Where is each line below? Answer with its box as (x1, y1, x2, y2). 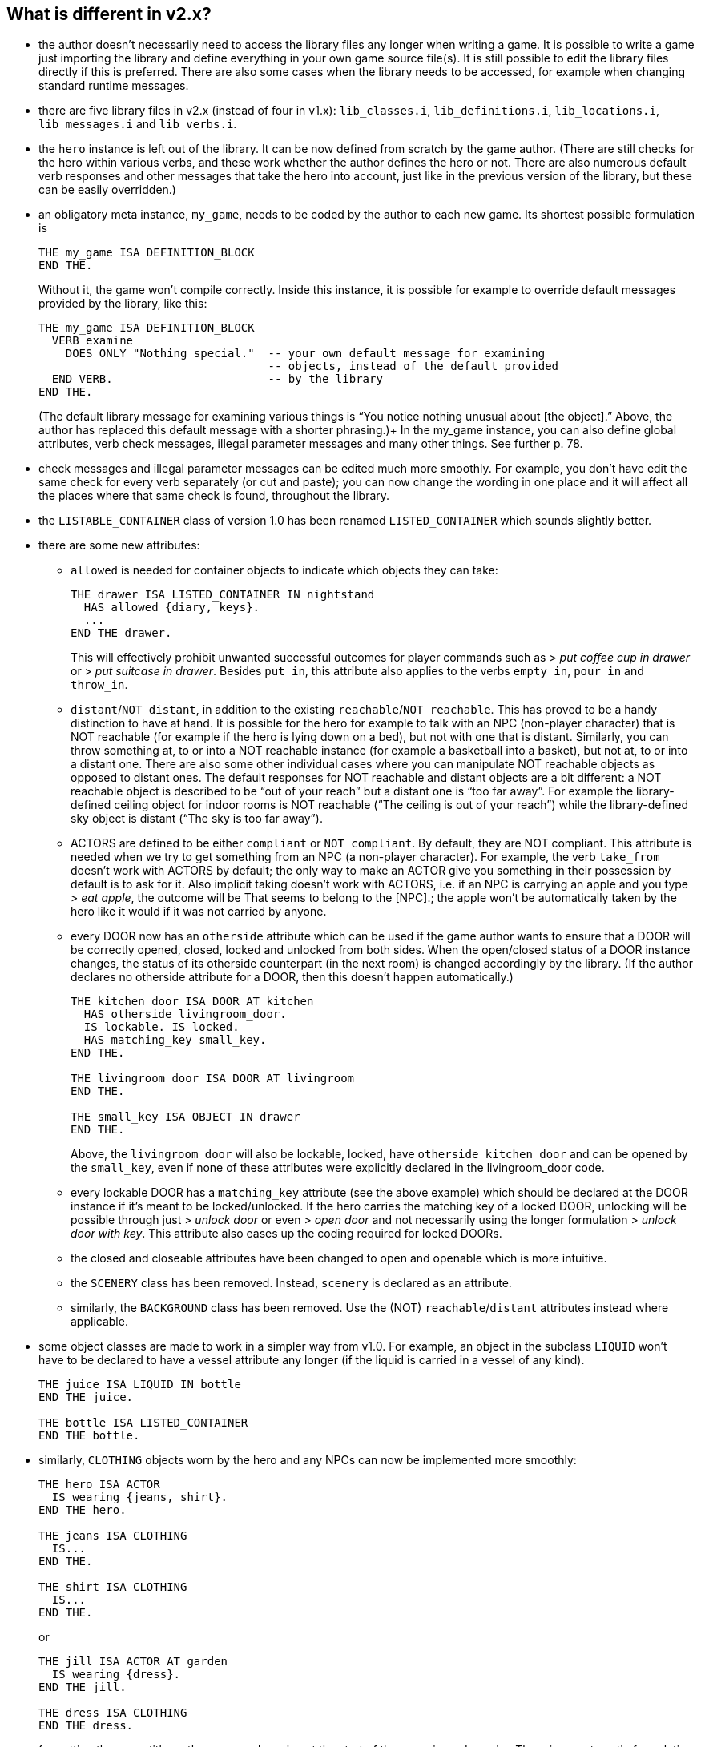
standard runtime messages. (38, 78, 189, 93)
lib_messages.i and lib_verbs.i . (38, 117, 237, 131)
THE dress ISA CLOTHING (38, 1706, 187, 1720)
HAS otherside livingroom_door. (83, 1008, 287, 1021)
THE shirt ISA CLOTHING (38, 1580, 187, 1594)
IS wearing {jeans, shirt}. (51, 1491, 228, 1504)
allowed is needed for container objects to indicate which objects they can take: (71, 563, 498, 578)
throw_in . (71, 678, 128, 692)
